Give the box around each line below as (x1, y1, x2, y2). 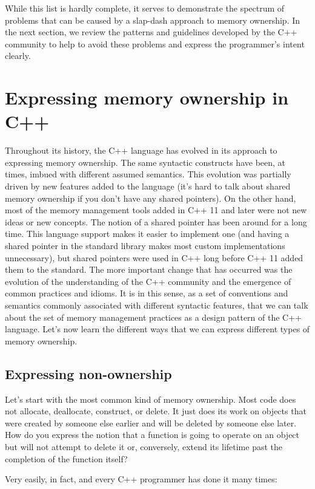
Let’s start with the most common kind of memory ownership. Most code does (5, 392, 296, 405)
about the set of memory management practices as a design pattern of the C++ (5, 310, 302, 323)
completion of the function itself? (5, 452, 128, 465)
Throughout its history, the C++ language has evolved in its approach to (5, 144, 277, 157)
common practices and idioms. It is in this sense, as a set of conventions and (5, 287, 288, 299)
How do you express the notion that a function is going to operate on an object (5, 428, 300, 441)
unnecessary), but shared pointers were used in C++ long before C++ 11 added (5, 251, 303, 264)
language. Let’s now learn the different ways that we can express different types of (5, 323, 310, 335)
